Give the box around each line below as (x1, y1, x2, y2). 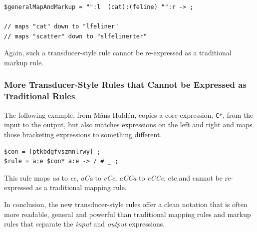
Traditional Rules (4, 90, 75, 102)
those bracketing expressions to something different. (4, 129, 162, 139)
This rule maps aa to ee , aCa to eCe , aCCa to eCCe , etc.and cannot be (4, 172, 223, 183)
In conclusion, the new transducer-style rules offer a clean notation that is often (4, 199, 248, 209)
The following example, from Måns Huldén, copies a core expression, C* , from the (4, 109, 254, 120)
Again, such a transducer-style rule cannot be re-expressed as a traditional (4, 47, 232, 58)
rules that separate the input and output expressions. (4, 219, 165, 229)
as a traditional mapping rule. (35, 182, 127, 193)
